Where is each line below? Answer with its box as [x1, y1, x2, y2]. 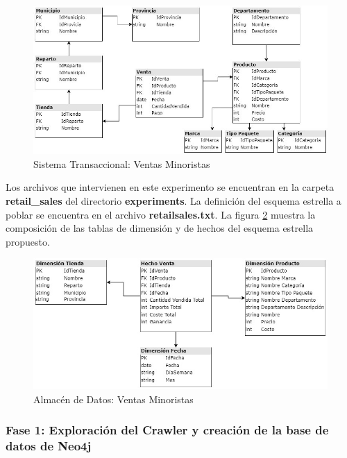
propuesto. [6, 234, 50, 248]
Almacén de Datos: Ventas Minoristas [33, 391, 194, 406]
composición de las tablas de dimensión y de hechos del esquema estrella [6, 221, 314, 235]
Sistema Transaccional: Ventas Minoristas [33, 156, 210, 171]
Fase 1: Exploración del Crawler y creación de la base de [6, 421, 329, 439]
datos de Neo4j [6, 436, 92, 454]
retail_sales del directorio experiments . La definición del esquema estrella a [6, 193, 341, 207]
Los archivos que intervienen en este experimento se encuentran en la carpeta [6, 180, 335, 194]
